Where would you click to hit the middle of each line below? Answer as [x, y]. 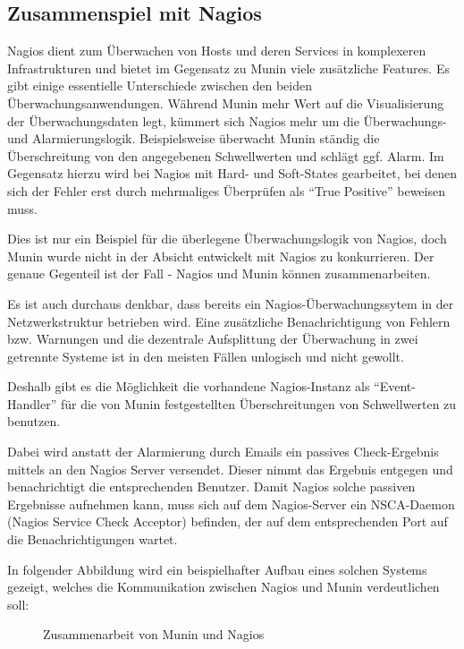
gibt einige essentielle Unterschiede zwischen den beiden [160, 85]
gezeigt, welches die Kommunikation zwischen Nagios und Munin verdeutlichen [224, 587]
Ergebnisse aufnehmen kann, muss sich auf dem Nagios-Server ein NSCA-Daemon [231, 504]
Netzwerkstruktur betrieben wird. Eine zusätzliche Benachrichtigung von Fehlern [229, 321]
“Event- [395, 386]
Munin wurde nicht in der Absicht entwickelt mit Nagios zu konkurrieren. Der [221, 256]
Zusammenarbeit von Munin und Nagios [154, 634]
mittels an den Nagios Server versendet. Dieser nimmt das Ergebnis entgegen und [230, 469]
